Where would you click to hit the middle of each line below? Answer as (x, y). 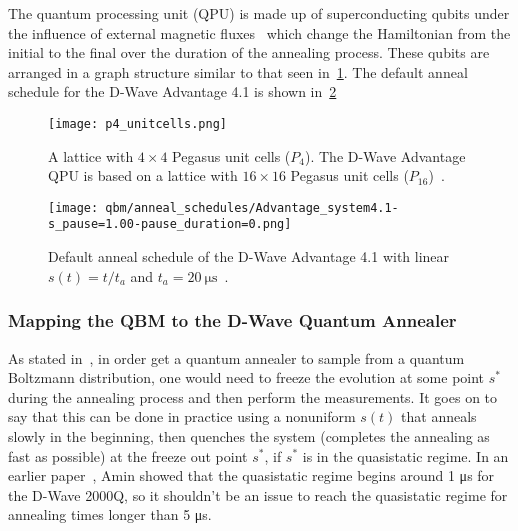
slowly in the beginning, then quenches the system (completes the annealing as (249, 435)
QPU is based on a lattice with (143, 175)
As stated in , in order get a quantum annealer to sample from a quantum (236, 357)
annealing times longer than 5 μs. (110, 514)
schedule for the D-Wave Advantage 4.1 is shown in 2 (172, 91)
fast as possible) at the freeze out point (128, 455)
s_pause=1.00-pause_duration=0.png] (170, 224)
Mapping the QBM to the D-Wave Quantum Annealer (232, 320)
